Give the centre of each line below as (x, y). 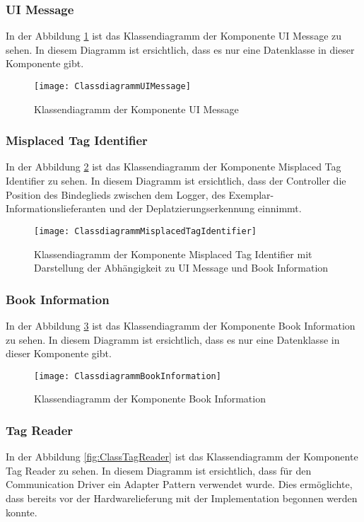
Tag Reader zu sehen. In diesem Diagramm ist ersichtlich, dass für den (159, 470)
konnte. (22, 512)
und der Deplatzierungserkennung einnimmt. (205, 208)
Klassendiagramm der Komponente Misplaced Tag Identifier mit (173, 254)
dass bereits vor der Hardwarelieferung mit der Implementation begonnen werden (182, 498)
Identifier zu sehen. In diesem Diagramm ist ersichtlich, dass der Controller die (176, 181)
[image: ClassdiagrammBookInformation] (128, 376)
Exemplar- (251, 194)
